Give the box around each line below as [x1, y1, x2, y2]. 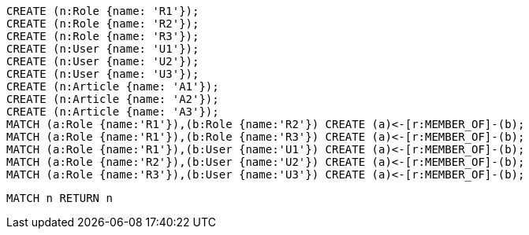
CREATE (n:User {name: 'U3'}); [6, 68, 199, 80]
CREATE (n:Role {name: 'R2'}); [6, 17, 199, 30]
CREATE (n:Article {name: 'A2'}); [6, 93, 219, 105]
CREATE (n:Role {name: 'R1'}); [6, 5, 199, 17]
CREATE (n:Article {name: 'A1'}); [6, 80, 219, 93]
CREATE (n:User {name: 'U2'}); [6, 55, 199, 68]
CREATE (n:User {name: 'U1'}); [6, 42, 199, 55]
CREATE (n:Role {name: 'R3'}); [6, 30, 199, 42]
